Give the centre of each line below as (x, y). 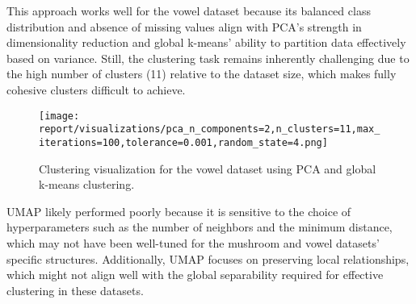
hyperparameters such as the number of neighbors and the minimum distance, (200, 227)
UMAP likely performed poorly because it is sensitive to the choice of (179, 211)
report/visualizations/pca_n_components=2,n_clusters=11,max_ (210, 129)
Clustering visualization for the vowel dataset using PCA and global (208, 168)
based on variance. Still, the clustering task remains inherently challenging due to (208, 58)
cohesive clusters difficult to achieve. (96, 89)
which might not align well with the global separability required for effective (195, 275)
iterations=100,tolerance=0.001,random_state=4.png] (183, 142)
